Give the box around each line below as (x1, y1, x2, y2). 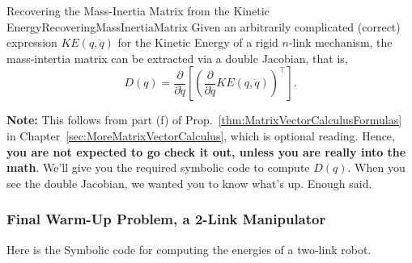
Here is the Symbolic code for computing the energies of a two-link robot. (6, 240, 372, 257)
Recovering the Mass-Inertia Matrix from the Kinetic (6, 2, 270, 19)
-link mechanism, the (288, 34, 393, 51)
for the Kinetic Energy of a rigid (117, 34, 278, 51)
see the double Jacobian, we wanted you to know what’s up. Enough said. (6, 174, 372, 191)
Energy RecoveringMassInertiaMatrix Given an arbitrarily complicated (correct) (6, 18, 401, 35)
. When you (347, 159, 406, 176)
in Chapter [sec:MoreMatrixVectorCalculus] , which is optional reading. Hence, (6, 127, 395, 144)
